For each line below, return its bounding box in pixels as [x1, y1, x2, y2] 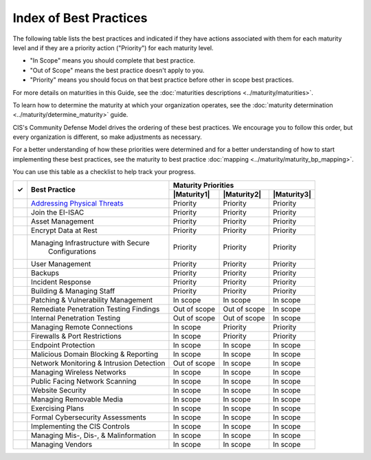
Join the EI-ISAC [31, 207, 85, 217]
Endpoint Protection [31, 340, 95, 350]
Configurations [48, 246, 96, 256]
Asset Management [31, 217, 94, 226]
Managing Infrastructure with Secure [31, 238, 150, 248]
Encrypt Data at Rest [31, 226, 98, 235]
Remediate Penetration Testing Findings [31, 304, 160, 314]
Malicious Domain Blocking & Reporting [31, 349, 159, 359]
